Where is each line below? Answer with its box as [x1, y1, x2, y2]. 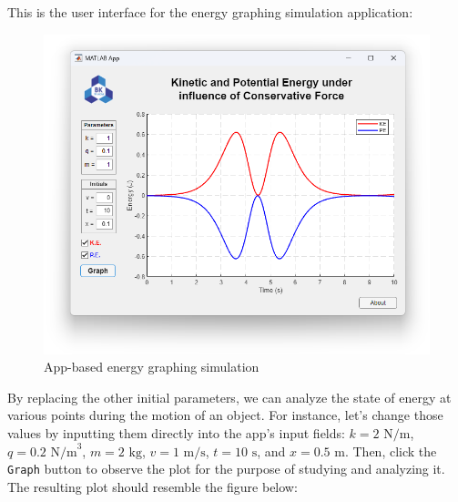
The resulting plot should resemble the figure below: [7, 476, 298, 496]
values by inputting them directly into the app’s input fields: [7, 424, 345, 443]
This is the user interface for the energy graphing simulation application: [7, 3, 413, 21]
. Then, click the [344, 441, 437, 460]
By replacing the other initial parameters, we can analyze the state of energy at [7, 387, 452, 406]
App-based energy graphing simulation [44, 357, 260, 376]
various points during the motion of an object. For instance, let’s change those [7, 405, 443, 425]
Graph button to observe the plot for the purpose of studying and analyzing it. [7, 459, 445, 478]
